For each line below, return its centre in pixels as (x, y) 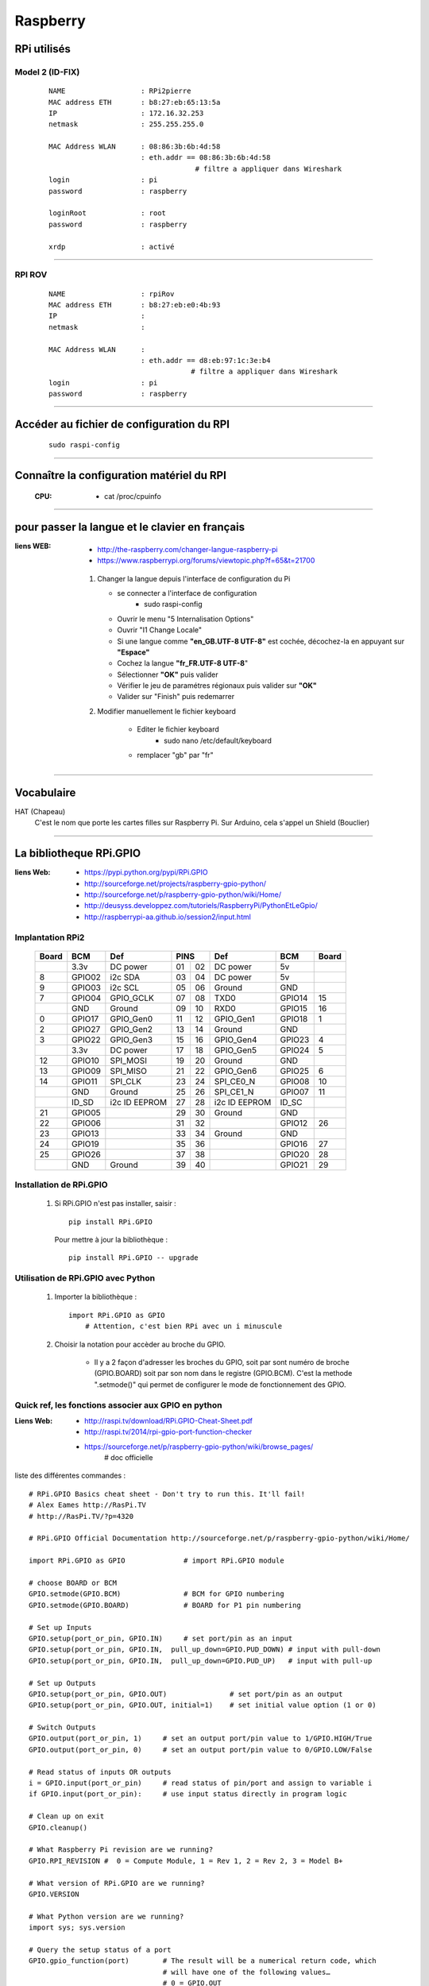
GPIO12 (294, 1122)
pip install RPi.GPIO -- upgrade (133, 1258)
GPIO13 (85, 1134)
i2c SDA (125, 977)
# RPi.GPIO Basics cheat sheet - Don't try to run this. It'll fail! (167, 1494)
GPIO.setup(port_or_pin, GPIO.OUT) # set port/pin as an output (186, 1694)
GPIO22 (86, 1039)
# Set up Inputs (60, 1627)
